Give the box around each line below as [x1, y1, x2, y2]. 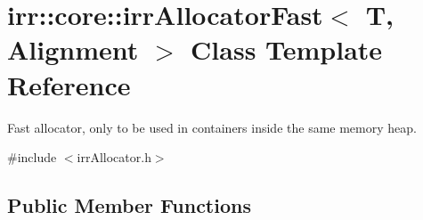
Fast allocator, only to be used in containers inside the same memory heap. [7, 118, 417, 136]
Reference [7, 66, 131, 102]
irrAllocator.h [77, 148, 151, 167]
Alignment [7, 31, 139, 68]
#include [7, 148, 57, 167]
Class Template [191, 31, 383, 68]
